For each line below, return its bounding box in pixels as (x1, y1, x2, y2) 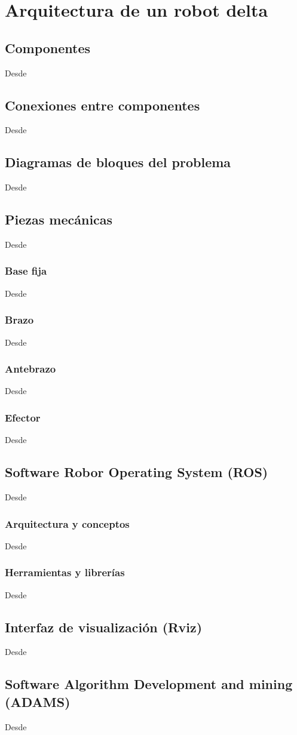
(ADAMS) (5, 692, 71, 711)
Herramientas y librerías (5, 565, 125, 580)
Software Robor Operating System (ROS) (5, 463, 268, 481)
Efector (5, 410, 41, 425)
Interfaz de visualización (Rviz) (5, 617, 203, 636)
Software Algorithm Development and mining (5, 675, 293, 693)
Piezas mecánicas (5, 210, 113, 229)
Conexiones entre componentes (5, 96, 200, 114)
